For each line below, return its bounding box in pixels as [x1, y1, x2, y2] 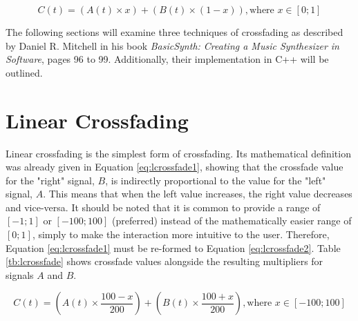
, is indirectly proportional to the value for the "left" [105, 173, 326, 187]
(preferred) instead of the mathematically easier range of [112, 213, 352, 228]
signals [6, 267, 34, 282]
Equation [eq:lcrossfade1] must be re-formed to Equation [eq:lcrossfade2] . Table [6, 240, 341, 255]
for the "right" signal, [6, 173, 95, 187]
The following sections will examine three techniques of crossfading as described [6, 25, 343, 39]
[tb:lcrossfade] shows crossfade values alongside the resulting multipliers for [6, 254, 323, 269]
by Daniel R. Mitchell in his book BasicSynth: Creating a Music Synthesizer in [6, 38, 339, 52]
